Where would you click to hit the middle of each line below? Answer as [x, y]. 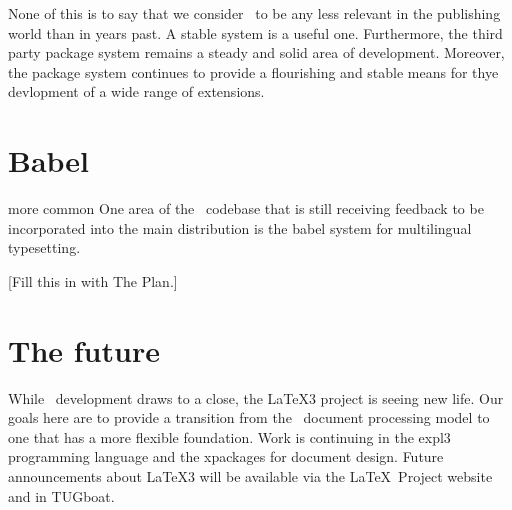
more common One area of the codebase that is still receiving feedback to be [246, 208]
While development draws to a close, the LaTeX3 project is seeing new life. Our [256, 397]
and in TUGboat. [61, 495]
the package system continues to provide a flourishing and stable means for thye [253, 71]
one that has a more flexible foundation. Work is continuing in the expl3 [229, 436]
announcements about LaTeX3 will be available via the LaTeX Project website [250, 475]
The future [84, 349]
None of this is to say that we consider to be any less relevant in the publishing [254, 13]
